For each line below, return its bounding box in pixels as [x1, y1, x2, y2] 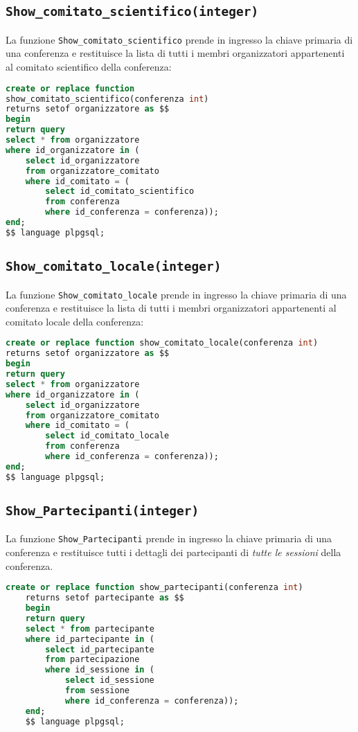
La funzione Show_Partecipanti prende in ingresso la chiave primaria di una [6, 531, 332, 546]
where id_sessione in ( [45, 665, 154, 675]
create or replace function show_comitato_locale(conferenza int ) [6, 338, 319, 348]
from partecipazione [45, 654, 140, 665]
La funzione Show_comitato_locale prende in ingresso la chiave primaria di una [6, 287, 347, 301]
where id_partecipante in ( [25, 634, 154, 644]
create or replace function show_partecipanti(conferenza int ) [6, 582, 303, 593]
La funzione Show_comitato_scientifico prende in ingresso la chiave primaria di [6, 32, 353, 46]
